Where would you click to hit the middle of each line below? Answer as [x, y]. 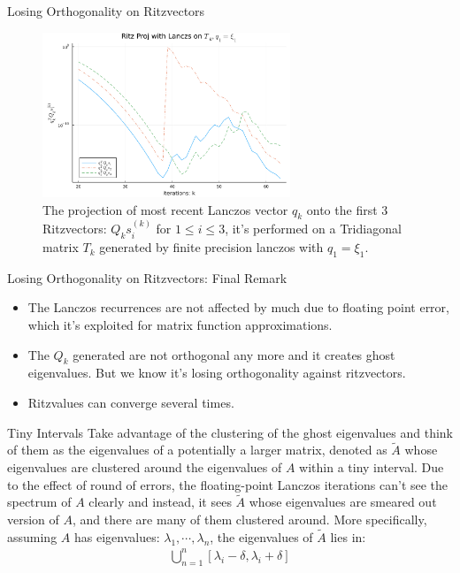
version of [33, 520]
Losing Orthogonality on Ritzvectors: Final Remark [147, 277]
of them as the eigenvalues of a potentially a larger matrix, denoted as [197, 450]
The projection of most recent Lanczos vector [165, 209]
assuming [32, 536]
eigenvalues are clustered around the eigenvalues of [145, 467]
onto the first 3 [347, 209]
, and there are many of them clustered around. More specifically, [250, 520]
